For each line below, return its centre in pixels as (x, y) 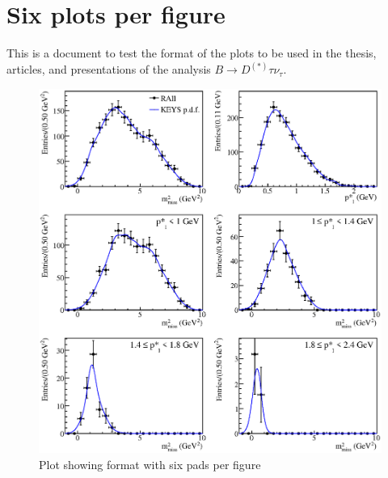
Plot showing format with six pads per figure (150, 464)
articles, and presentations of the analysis (109, 69)
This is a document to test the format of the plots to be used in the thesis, (192, 53)
